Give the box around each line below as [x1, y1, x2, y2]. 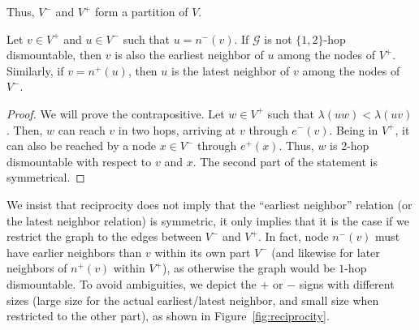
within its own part [154, 243, 251, 260]
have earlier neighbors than [6, 243, 142, 260]
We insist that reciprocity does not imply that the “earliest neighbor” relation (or [6, 195, 413, 212]
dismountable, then [6, 46, 102, 63]
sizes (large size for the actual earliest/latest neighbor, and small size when [6, 291, 379, 308]
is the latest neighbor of [171, 62, 290, 79]
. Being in [329, 121, 378, 138]
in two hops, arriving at [118, 121, 236, 138]
